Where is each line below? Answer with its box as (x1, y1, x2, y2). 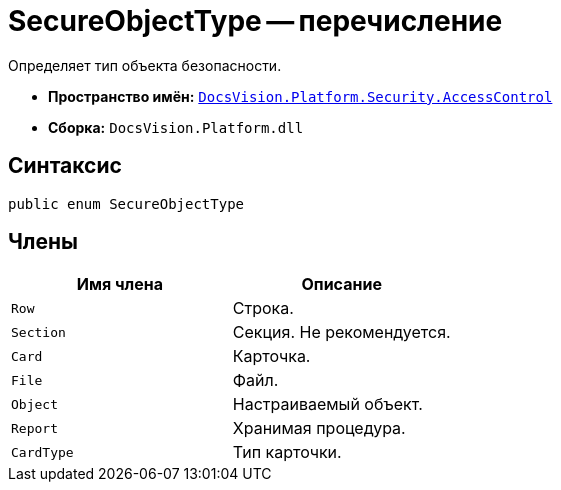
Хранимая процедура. (232, 418, 406, 439)
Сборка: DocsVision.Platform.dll (48, 118, 304, 136)
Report (11, 420, 58, 436)
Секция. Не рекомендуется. (232, 322, 451, 343)
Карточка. (232, 346, 311, 367)
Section (11, 324, 66, 340)
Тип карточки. (232, 442, 342, 463)
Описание (301, 274, 382, 295)
